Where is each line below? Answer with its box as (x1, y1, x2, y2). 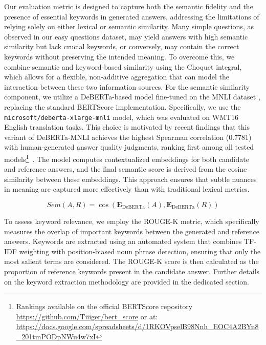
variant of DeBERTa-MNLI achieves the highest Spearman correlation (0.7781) (4, 131, 252, 142)
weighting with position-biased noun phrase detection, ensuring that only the (19, 246, 261, 256)
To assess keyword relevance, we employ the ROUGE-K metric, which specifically (4, 216, 259, 226)
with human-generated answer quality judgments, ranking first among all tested (4, 141, 254, 152)
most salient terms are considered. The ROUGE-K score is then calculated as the (4, 256, 259, 267)
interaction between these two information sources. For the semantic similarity (4, 81, 250, 92)
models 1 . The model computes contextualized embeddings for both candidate (4, 152, 250, 164)
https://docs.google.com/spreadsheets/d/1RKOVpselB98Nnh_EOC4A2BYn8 (16, 321, 259, 332)
